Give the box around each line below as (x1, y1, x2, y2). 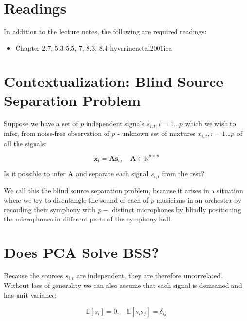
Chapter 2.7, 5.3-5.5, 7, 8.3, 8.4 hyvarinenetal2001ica (15, 42, 172, 52)
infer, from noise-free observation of (4, 128, 109, 138)
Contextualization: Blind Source (4, 71, 224, 91)
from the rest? (162, 169, 204, 179)
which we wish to (185, 118, 236, 128)
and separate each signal (76, 169, 149, 179)
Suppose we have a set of (4, 118, 78, 128)
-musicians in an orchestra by (154, 195, 242, 205)
